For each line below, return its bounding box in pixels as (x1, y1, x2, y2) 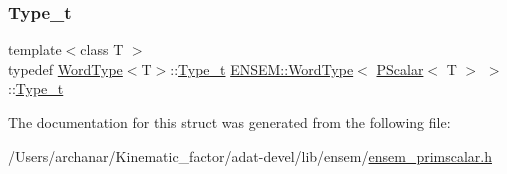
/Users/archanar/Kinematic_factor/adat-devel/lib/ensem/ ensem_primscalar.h (8, 145, 493, 166)
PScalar (376, 58, 424, 79)
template (8, 39, 62, 60)
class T (80, 39, 124, 60)
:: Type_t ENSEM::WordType (170, 58, 354, 79)
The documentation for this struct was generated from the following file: (8, 112, 451, 132)
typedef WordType (8, 58, 123, 79)
